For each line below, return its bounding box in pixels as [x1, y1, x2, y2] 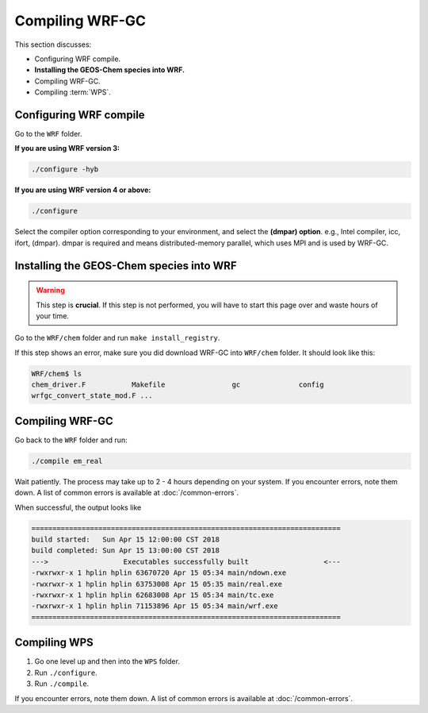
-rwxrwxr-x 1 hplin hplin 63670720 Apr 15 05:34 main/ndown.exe [31, 568, 287, 577]
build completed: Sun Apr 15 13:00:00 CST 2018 [31, 546, 220, 555]
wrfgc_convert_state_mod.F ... [31, 391, 154, 400]
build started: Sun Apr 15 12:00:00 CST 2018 [31, 535, 220, 544]
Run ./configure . [34, 668, 98, 677]
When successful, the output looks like [14, 503, 142, 512]
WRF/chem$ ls [31, 369, 82, 378]
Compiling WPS [14, 636, 94, 649]
